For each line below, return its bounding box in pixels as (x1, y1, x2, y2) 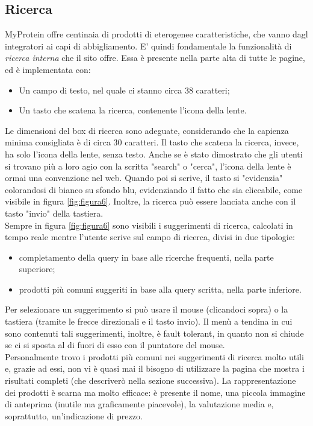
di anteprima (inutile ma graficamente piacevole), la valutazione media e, (5, 398, 274, 410)
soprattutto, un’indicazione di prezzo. (5, 409, 143, 422)
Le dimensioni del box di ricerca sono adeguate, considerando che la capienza (5, 124, 289, 136)
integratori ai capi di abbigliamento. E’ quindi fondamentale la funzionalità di (5, 39, 292, 52)
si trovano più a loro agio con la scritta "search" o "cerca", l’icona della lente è (5, 159, 291, 172)
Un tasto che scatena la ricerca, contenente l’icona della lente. (19, 104, 247, 116)
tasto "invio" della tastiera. (5, 206, 104, 219)
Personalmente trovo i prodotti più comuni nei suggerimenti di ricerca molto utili (5, 350, 304, 363)
